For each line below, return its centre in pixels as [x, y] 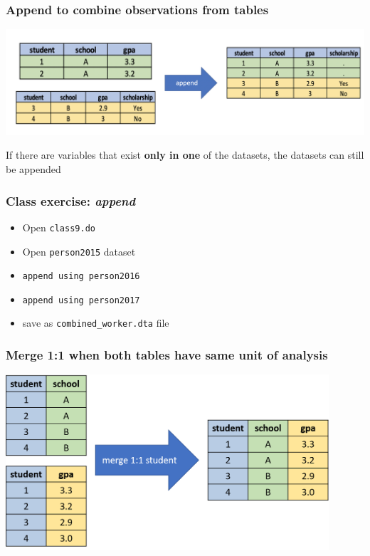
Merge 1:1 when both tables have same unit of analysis [167, 355]
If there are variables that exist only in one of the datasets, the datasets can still [185, 155]
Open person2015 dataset [79, 251]
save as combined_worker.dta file [96, 323]
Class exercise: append [71, 200]
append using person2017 [81, 300]
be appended [33, 169]
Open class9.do [59, 227]
